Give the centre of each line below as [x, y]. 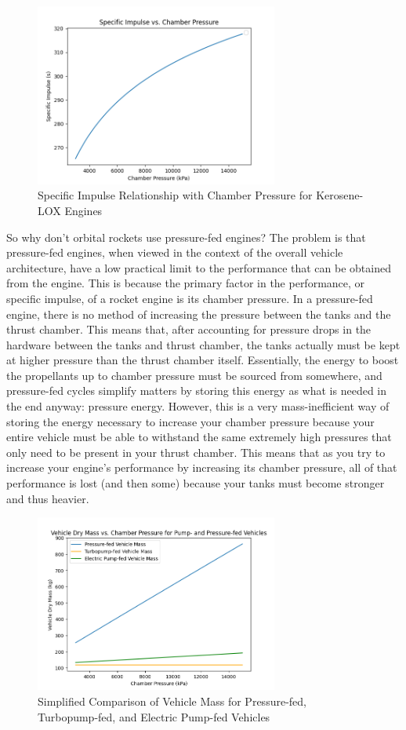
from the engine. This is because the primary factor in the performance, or [186, 283]
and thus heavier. [48, 498]
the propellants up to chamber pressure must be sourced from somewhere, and [194, 375]
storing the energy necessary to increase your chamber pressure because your [190, 421]
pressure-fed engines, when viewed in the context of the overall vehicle [175, 252]
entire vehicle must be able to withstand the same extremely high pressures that [199, 437]
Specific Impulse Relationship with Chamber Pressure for [175, 195]
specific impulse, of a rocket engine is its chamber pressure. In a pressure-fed [190, 298]
